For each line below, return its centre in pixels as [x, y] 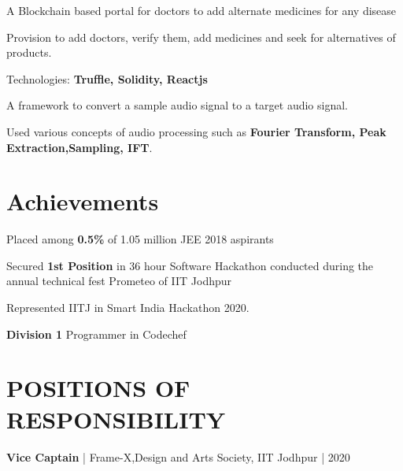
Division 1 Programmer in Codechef [96, 334]
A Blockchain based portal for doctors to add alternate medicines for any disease [201, 10]
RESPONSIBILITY [116, 419]
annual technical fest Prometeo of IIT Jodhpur [119, 281]
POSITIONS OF [98, 388]
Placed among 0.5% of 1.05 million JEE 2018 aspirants [140, 239]
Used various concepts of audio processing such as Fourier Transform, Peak [196, 131]
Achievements [83, 201]
